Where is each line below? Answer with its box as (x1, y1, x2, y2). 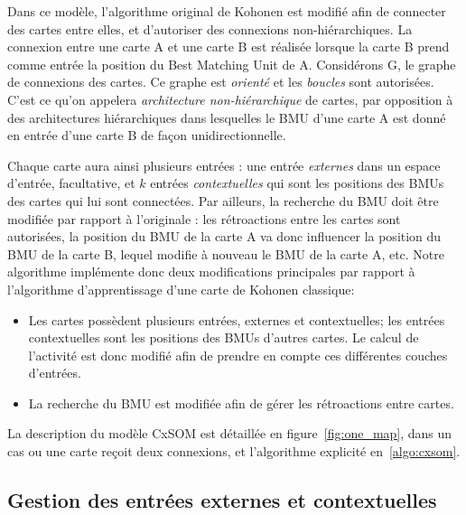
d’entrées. (28, 363, 81, 382)
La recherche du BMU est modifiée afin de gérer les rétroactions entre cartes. (28, 393, 454, 412)
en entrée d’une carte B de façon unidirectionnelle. (7, 126, 286, 145)
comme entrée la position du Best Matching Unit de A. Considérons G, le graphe (7, 54, 456, 73)
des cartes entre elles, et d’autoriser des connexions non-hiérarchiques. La (7, 19, 413, 38)
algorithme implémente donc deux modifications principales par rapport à (7, 262, 415, 281)
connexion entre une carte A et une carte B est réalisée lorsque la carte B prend (7, 37, 450, 56)
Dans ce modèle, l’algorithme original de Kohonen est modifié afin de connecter (7, 2, 446, 20)
